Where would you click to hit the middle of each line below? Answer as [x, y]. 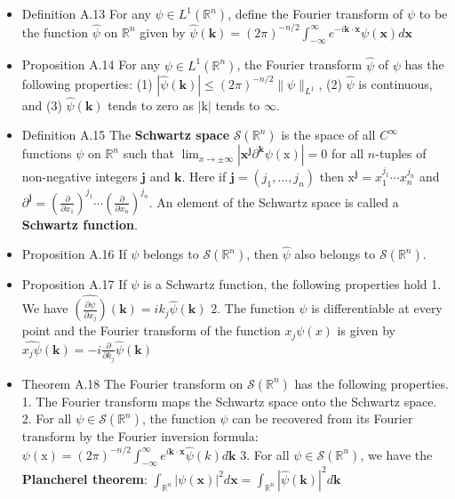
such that [148, 153]
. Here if [204, 177]
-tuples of [401, 153]
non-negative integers [80, 177]
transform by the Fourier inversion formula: [140, 436]
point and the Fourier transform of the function [151, 330]
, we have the [396, 454]
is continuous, [395, 83]
